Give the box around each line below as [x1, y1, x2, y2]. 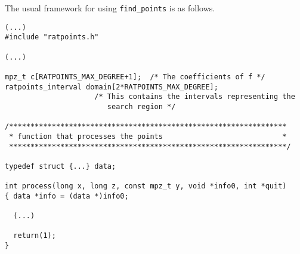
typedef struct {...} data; [5, 162, 116, 171]
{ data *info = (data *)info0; [5, 191, 129, 200]
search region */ [107, 102, 176, 111]
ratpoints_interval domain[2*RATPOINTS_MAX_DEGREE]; [5, 82, 218, 91]
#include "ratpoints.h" [5, 33, 99, 42]
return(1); [13, 231, 56, 240]
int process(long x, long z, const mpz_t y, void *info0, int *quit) [5, 182, 287, 191]
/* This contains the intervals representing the [94, 92, 295, 101]
